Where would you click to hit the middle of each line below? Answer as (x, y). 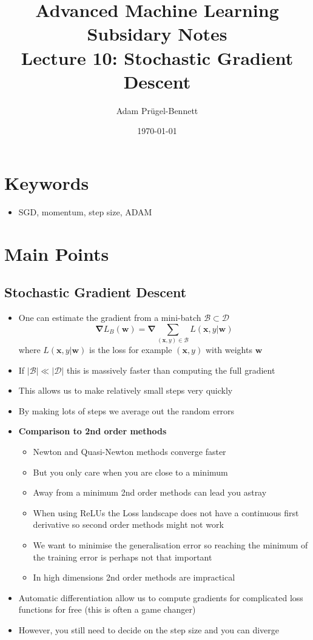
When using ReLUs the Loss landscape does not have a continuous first (166, 512)
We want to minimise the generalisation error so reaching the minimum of (170, 544)
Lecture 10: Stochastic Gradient (157, 57)
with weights (229, 349)
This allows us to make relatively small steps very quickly (126, 390)
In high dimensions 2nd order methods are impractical (134, 577)
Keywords (47, 182)
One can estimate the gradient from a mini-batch (110, 317)
